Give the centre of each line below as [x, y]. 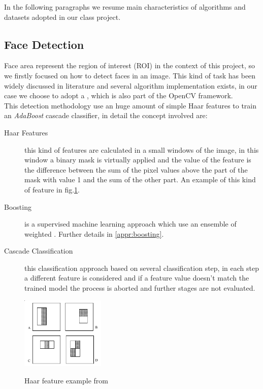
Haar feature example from [67, 380]
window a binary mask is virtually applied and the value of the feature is [138, 160]
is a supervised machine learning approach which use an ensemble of [130, 224]
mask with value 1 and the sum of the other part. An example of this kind [140, 179]
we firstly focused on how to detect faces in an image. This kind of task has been [130, 75]
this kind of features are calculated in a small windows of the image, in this [142, 149]
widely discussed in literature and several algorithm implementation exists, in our [131, 85]
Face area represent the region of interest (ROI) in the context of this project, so [130, 65]
